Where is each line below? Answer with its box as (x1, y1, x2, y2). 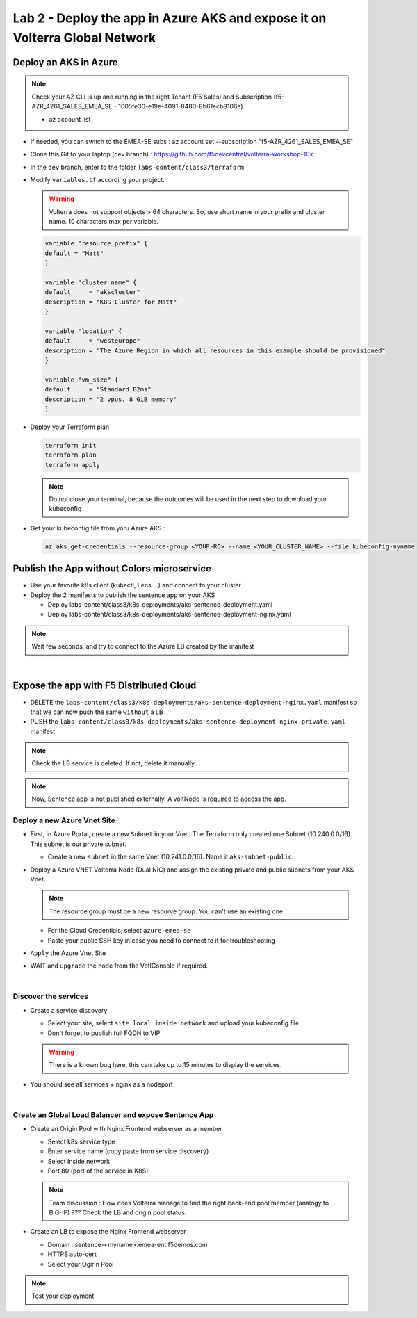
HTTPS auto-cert (47, 1250, 97, 1258)
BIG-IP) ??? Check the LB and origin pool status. (49, 1208, 187, 1217)
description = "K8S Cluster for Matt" (44, 298, 177, 306)
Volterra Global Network (13, 30, 156, 45)
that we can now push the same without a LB (30, 708, 163, 716)
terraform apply (44, 461, 101, 469)
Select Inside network (47, 1157, 111, 1165)
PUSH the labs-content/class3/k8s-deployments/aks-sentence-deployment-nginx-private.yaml (30, 717, 346, 726)
